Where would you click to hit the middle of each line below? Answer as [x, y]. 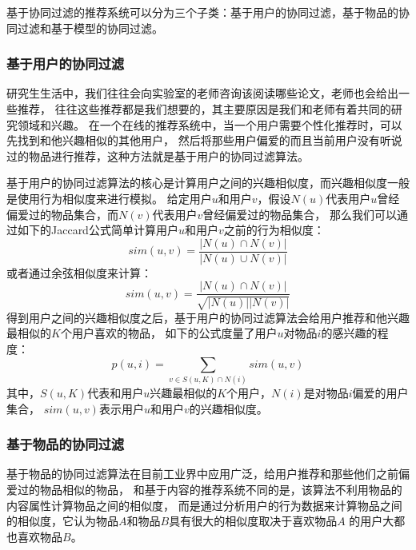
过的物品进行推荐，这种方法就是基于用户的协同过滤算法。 [158, 155]
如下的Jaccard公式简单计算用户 [98, 230]
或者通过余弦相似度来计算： [79, 272]
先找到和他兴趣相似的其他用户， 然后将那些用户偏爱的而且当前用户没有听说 [204, 140]
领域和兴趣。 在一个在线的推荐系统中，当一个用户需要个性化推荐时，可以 [210, 124]
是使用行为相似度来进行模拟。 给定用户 [109, 198]
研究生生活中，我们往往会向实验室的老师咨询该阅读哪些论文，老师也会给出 [202, 93]
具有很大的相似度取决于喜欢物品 [253, 521]
